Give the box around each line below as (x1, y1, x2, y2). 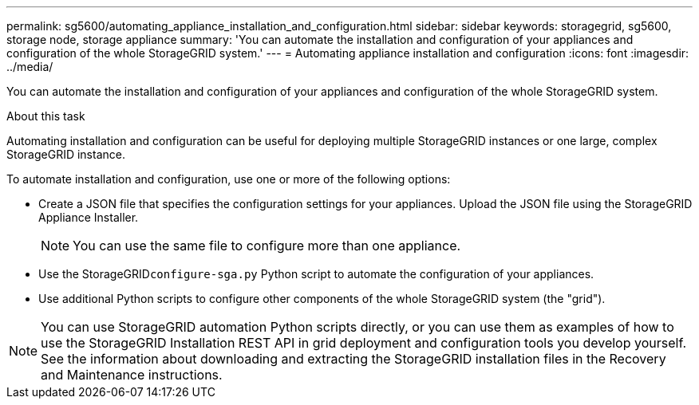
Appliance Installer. (38, 210, 139, 224)
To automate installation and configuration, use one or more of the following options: (6, 172, 451, 186)
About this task (6, 109, 85, 123)
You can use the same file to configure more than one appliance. (73, 238, 461, 254)
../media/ (6, 60, 53, 73)
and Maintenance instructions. (41, 367, 223, 383)
